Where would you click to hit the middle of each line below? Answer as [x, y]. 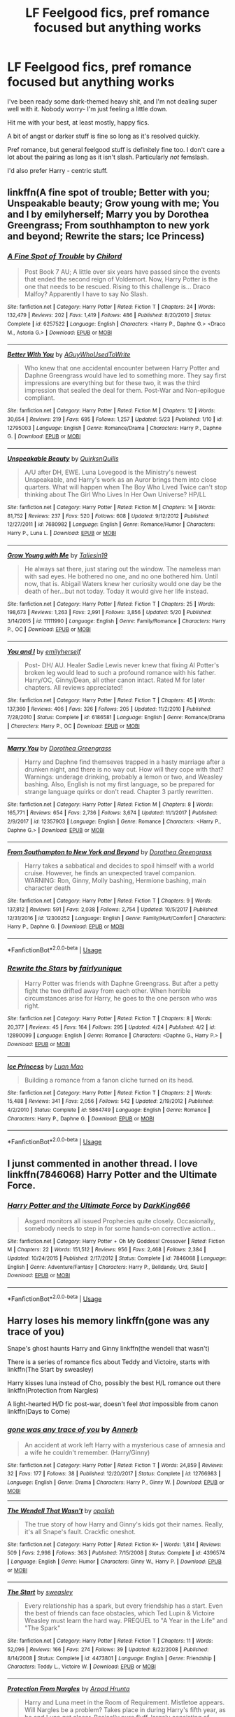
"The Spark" [42, 1628]
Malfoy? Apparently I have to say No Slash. [86, 294]
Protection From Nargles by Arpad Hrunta [69, 1688]
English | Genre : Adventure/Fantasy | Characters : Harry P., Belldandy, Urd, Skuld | [107, 1267]
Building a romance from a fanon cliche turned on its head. [109, 1080]
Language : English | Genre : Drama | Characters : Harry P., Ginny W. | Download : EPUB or [116, 1482]
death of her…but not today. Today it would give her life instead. [116, 591]
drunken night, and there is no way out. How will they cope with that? [124, 769]
